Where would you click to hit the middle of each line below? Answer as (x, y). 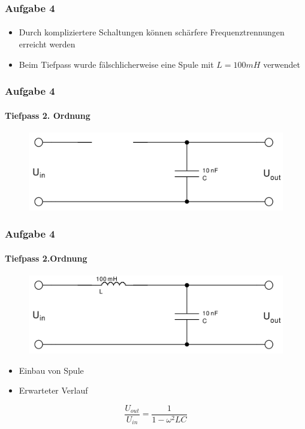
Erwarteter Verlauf (53, 390)
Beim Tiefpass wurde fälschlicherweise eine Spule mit (116, 64)
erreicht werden (47, 44)
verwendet (282, 64)
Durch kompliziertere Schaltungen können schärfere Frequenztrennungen (152, 32)
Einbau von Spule (51, 370)
